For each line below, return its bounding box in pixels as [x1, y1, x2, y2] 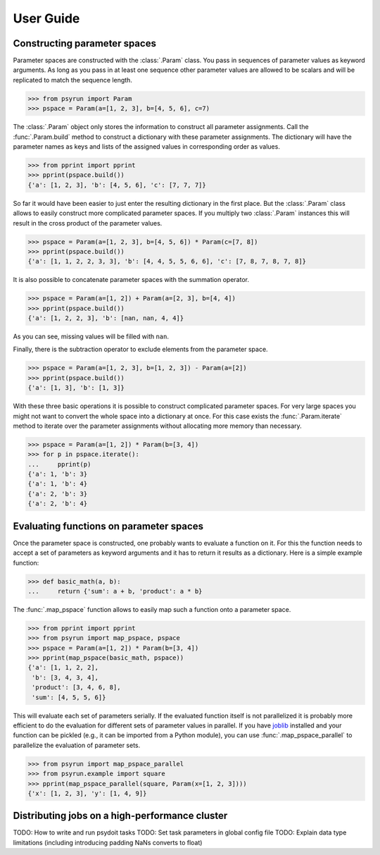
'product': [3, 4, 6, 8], [32, 684, 121, 691]
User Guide [13, 11, 80, 26]
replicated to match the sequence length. [13, 75, 133, 84]
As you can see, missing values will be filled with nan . [13, 332, 169, 341]
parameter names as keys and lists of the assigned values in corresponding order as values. [13, 142, 281, 151]
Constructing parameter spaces [13, 37, 156, 49]
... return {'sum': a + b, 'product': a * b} [27, 587, 203, 595]
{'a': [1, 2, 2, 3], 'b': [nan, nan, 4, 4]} [27, 314, 184, 322]
